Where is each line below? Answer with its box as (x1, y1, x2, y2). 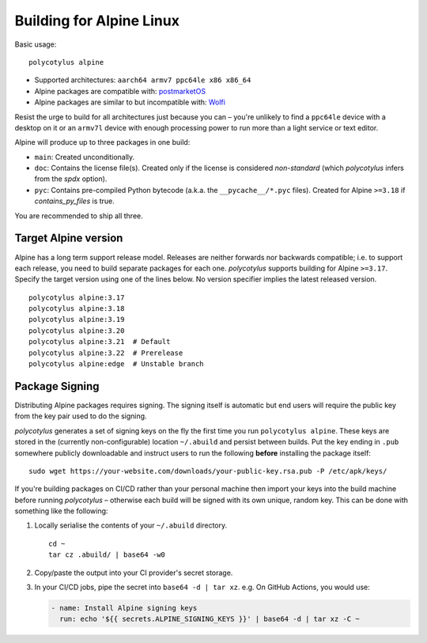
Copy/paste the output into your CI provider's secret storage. (34, 568, 233, 577)
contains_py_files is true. (34, 196, 115, 206)
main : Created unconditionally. (34, 152, 135, 161)
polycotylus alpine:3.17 (28, 293, 125, 302)
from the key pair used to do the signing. (14, 411, 147, 421)
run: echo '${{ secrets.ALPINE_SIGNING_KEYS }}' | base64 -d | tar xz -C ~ (59, 615, 360, 624)
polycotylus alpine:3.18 (28, 304, 125, 313)
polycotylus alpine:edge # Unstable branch (28, 360, 205, 369)
